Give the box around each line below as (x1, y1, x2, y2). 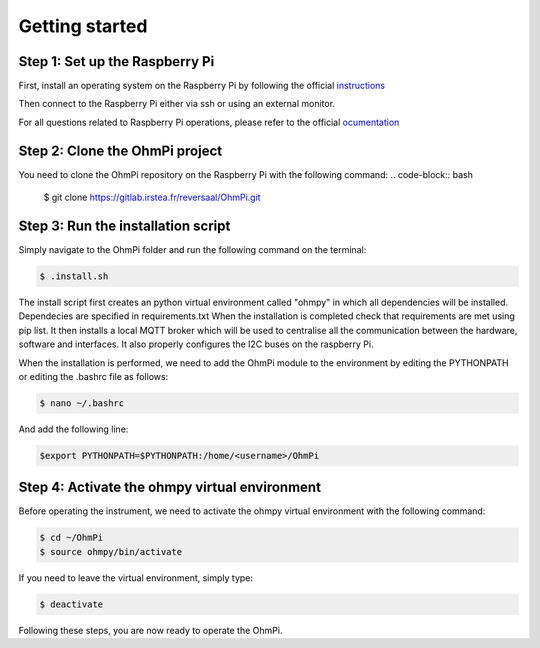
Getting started (18, 15, 148, 37)
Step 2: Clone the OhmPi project (18, 142, 223, 159)
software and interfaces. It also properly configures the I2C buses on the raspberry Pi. (18, 338, 374, 350)
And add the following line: (18, 423, 129, 435)
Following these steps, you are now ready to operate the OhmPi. (18, 624, 283, 636)
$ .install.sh (39, 271, 109, 282)
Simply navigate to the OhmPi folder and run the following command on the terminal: (18, 244, 367, 256)
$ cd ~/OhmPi (39, 532, 104, 544)
